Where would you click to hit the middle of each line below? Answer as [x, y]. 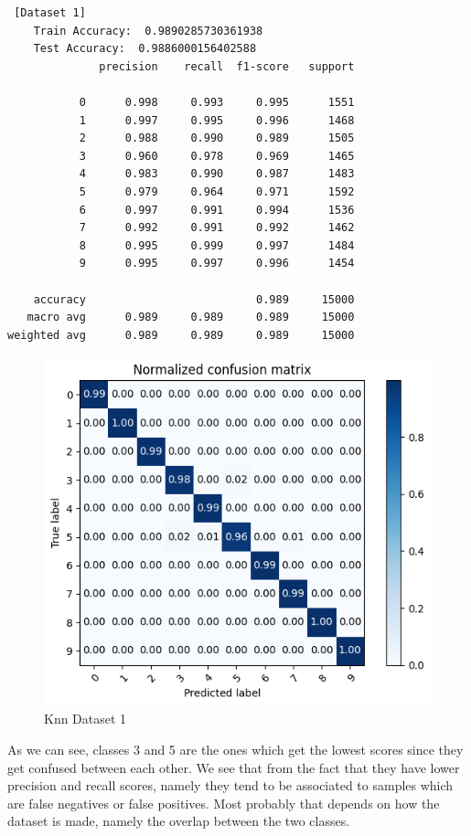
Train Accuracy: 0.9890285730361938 [148, 31]
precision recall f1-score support [227, 66]
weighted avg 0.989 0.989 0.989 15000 [181, 335]
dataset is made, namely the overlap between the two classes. [179, 821]
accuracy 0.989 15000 [194, 299]
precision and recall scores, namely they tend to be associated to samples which [230, 785]
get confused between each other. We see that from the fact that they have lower [234, 767]
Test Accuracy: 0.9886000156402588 [145, 49]
